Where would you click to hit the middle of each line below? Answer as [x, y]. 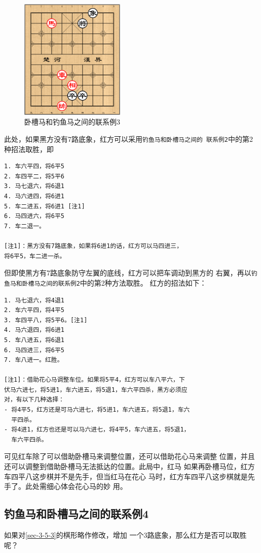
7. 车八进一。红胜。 [34, 360]
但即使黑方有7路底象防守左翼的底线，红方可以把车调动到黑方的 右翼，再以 [128, 273]
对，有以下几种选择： [34, 400]
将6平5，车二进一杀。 [35, 256]
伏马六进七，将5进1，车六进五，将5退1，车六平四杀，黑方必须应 [96, 390]
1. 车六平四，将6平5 [34, 166]
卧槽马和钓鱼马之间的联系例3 [72, 122]
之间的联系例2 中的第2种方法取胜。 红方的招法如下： [123, 282]
